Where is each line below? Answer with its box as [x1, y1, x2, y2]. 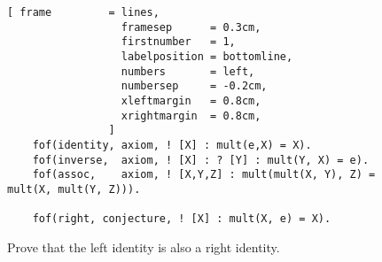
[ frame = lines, [7, 6, 160, 19]
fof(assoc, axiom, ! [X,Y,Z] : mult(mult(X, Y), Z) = [32, 168, 376, 181]
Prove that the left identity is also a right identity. [7, 237, 280, 256]
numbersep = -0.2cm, [121, 80, 268, 93]
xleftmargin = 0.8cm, [121, 94, 261, 107]
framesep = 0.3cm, [121, 20, 261, 34]
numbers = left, [121, 65, 255, 78]
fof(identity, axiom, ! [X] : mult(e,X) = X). [32, 138, 312, 151]
